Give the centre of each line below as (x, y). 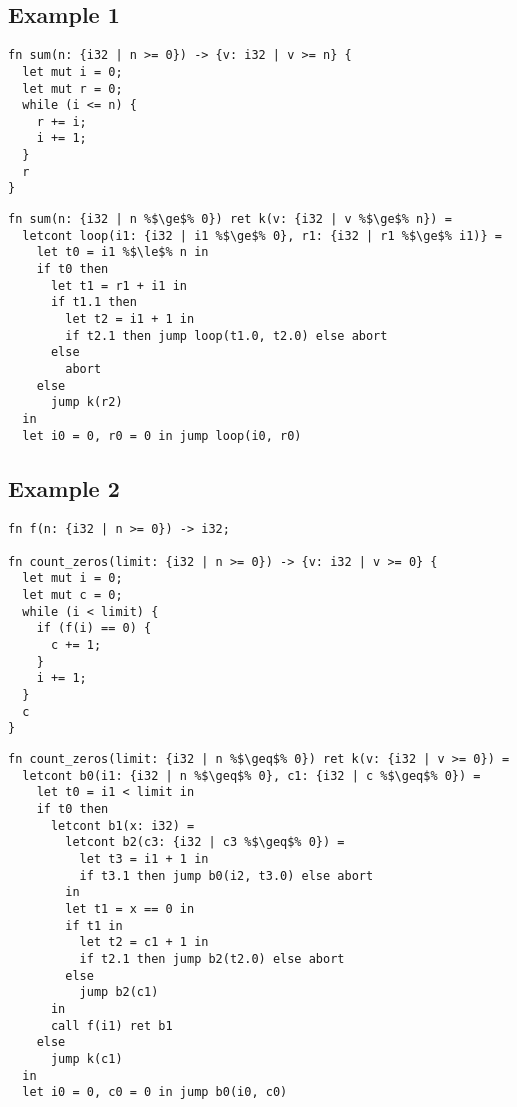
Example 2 (64, 487)
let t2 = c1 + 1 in (144, 942)
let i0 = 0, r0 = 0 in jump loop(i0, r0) (162, 435)
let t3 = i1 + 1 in (144, 858)
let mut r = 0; (72, 88)
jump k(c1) (86, 1058)
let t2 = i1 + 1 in (130, 319)
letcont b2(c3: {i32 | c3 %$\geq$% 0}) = (205, 842)
